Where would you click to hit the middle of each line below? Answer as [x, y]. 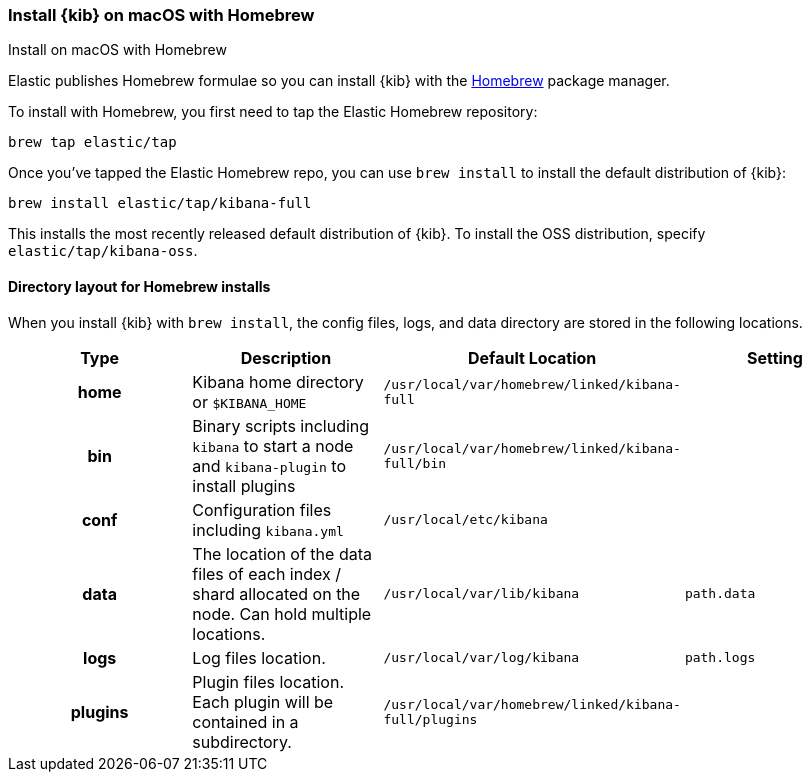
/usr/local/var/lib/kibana [481, 594]
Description [286, 357]
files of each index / [266, 573]
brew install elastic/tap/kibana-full [160, 203]
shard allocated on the [276, 593]
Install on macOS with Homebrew [117, 50]
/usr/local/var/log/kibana [481, 658]
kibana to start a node [273, 445]
